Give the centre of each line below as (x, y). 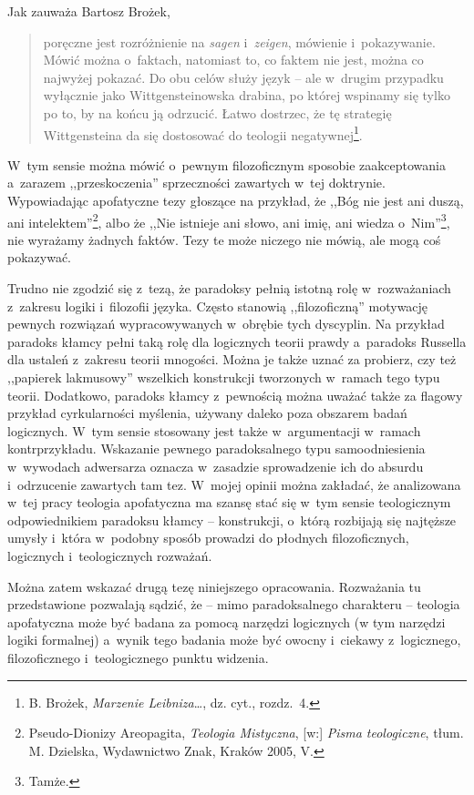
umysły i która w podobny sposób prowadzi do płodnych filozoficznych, (208, 538)
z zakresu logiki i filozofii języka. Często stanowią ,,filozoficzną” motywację (218, 306)
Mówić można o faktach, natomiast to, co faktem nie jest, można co (233, 60)
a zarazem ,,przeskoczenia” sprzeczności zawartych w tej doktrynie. (196, 183)
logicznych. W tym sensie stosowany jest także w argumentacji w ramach (214, 430)
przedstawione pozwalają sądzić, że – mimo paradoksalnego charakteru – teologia (234, 604)
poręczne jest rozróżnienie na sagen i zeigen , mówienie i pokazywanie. (239, 41)
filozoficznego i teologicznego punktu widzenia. (138, 657)
